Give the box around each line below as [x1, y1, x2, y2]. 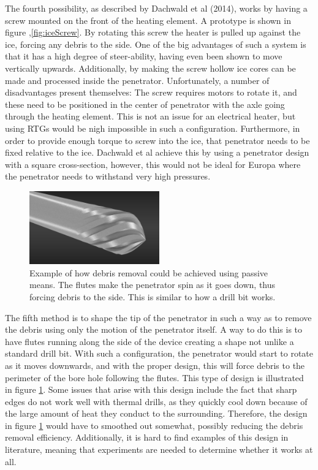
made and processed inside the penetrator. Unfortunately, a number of [5, 74, 270, 86]
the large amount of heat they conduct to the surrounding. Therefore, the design [5, 407, 308, 420]
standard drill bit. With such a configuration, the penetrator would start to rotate [5, 347, 314, 360]
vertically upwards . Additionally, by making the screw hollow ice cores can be [5, 61, 296, 74]
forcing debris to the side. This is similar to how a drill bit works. [29, 290, 276, 303]
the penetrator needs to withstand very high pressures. [5, 170, 211, 183]
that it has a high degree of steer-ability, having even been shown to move [5, 50, 282, 63]
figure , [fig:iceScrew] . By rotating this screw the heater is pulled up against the [5, 26, 301, 39]
